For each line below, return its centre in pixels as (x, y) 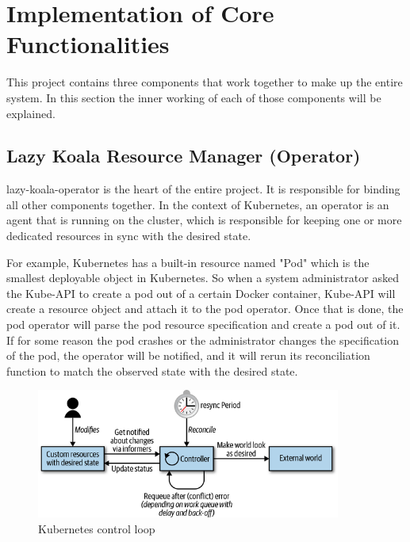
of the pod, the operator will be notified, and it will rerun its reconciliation (188, 355)
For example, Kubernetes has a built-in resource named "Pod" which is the (188, 262)
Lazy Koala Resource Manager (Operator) (184, 156)
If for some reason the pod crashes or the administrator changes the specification (203, 340)
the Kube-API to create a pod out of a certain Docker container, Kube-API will (201, 293)
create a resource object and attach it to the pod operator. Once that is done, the (205, 309)
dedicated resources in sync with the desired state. (129, 236)
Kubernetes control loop (97, 528)
